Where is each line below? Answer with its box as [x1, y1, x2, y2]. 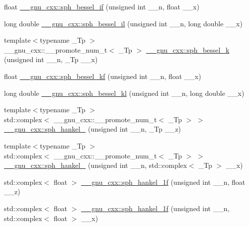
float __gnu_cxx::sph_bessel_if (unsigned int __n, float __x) [4, 1, 200, 11]
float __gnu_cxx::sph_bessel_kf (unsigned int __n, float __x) [4, 71, 201, 81]
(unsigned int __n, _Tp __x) [4, 54, 98, 65]
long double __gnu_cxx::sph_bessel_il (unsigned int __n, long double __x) [4, 18, 243, 28]
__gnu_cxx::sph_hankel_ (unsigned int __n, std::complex [4, 160, 187, 170]
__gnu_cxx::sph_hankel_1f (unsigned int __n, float [81, 176, 246, 187]
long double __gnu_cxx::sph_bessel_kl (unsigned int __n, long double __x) [4, 87, 245, 98]
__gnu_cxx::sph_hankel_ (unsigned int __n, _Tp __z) [4, 124, 181, 134]
